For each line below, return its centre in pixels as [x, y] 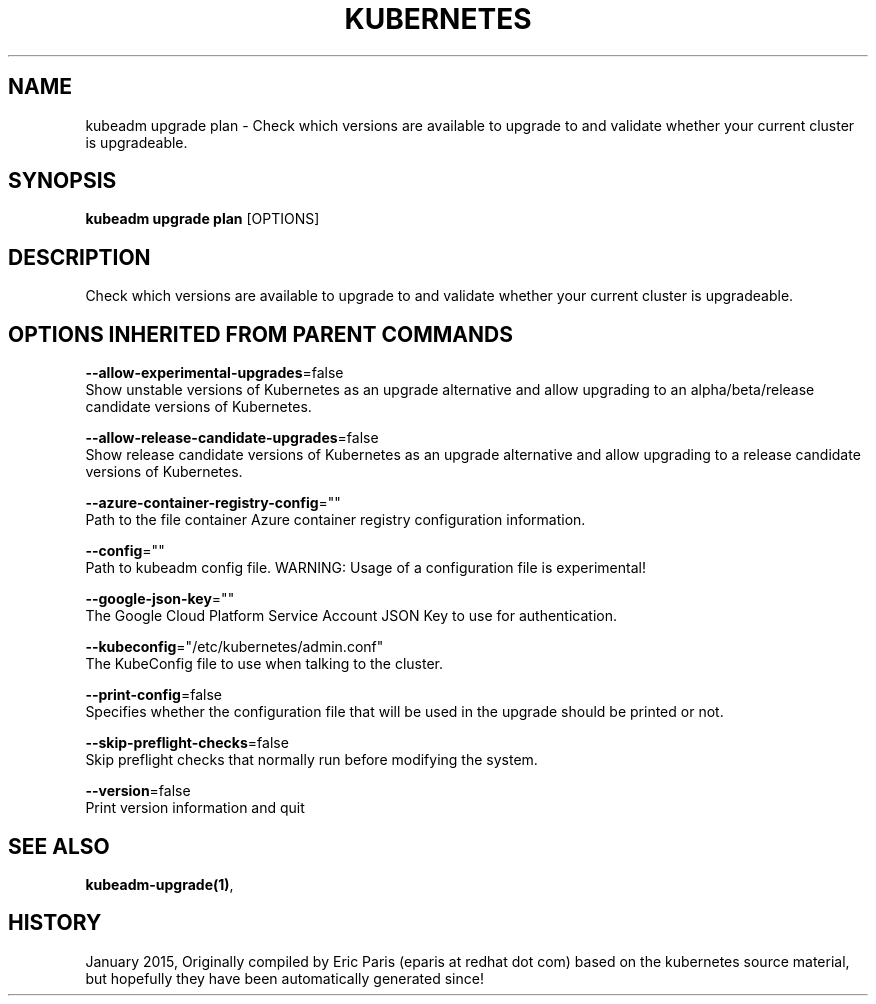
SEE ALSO [59, 846]
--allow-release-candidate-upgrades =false [232, 438]
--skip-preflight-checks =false [187, 743]
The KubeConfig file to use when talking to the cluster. [264, 664]
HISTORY [55, 923]
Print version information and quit [195, 808]
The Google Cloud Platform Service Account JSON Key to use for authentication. [351, 616]
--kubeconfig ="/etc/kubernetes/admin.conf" [234, 647]
